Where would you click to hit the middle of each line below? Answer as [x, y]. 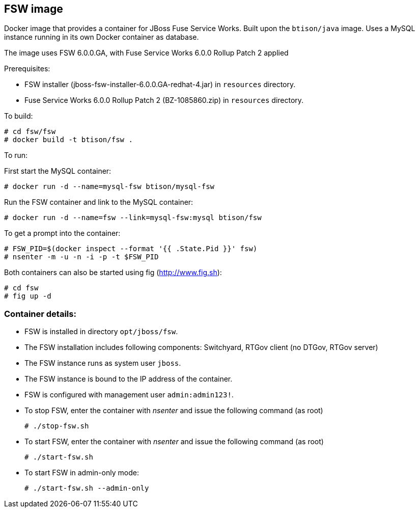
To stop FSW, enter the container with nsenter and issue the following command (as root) [174, 411]
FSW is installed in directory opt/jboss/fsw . [101, 332]
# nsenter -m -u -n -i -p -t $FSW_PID [81, 257]
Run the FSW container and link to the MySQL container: [99, 202]
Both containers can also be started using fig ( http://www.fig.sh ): [113, 273]
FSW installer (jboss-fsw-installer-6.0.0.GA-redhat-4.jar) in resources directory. [160, 85]
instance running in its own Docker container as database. [102, 37]
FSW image [34, 9]
